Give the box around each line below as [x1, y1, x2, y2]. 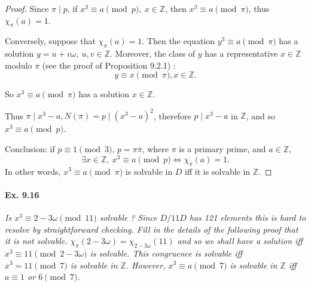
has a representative [205, 47, 278, 60]
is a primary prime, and [179, 143, 266, 155]
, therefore [154, 109, 191, 122]
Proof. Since [5, 2, 49, 14]
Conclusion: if [5, 143, 55, 155]
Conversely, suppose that [5, 35, 96, 47]
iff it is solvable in [185, 165, 251, 177]
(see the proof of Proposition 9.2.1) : [42, 58, 176, 71]
